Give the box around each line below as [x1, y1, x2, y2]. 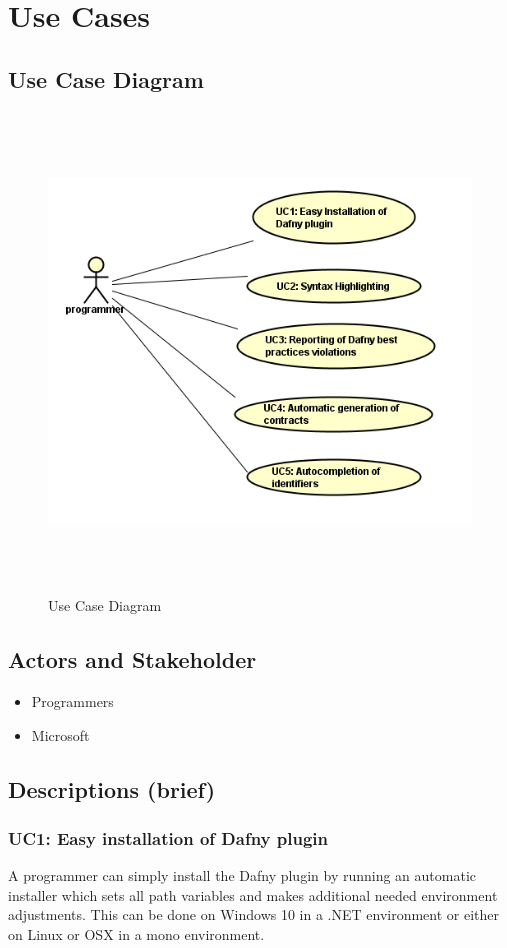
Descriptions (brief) [8, 773, 216, 804]
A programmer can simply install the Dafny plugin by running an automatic [8, 865, 477, 886]
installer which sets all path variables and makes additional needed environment [8, 884, 498, 905]
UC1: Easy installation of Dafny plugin [8, 825, 328, 850]
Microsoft [31, 724, 90, 745]
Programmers [31, 690, 114, 711]
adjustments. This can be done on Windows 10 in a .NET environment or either [8, 904, 500, 925]
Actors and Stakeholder [8, 644, 257, 675]
